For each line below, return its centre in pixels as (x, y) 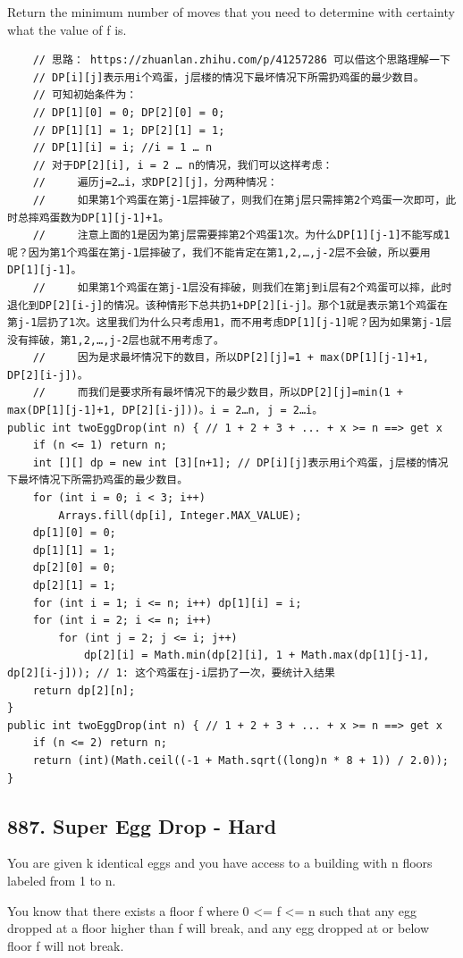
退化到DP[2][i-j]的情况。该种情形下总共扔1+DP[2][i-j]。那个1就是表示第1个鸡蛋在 (227, 305)
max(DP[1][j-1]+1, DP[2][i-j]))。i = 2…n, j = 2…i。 (165, 411)
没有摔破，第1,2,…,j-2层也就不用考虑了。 (116, 340)
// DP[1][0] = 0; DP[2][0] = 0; (129, 112)
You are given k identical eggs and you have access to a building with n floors (220, 863)
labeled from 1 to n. (62, 880)
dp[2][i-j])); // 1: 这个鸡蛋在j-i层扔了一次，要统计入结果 (171, 672)
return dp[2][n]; (84, 690)
